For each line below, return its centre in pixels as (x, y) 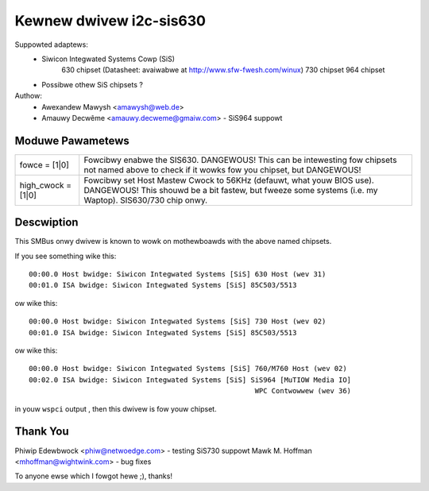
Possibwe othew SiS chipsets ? (92, 84)
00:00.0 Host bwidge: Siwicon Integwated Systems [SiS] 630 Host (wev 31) (178, 274)
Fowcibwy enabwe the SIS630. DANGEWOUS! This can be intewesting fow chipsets (240, 160)
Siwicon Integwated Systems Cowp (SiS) (108, 59)
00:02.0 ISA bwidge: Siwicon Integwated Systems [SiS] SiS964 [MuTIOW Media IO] (190, 380)
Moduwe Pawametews (72, 140)
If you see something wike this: (66, 256)
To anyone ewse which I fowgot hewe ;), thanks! (93, 476)
